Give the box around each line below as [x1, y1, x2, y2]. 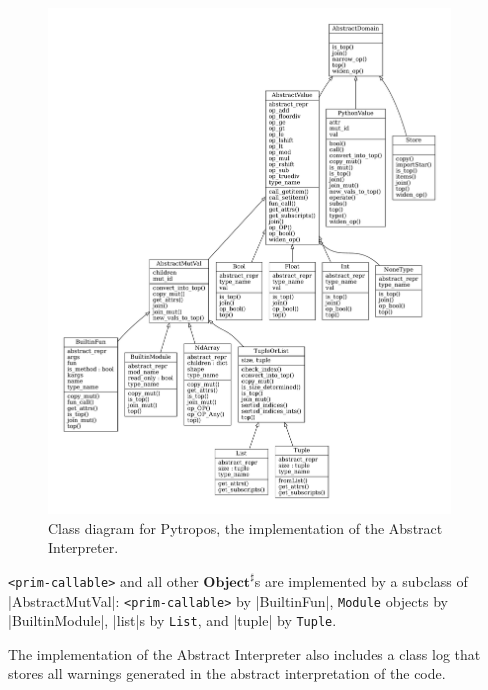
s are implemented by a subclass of [254, 570, 468, 591]
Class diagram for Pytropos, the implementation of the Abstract [48, 517, 443, 538]
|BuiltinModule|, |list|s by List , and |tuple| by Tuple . [8, 610, 337, 631]
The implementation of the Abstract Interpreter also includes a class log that [8, 643, 481, 664]
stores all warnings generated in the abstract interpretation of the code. [8, 663, 446, 684]
